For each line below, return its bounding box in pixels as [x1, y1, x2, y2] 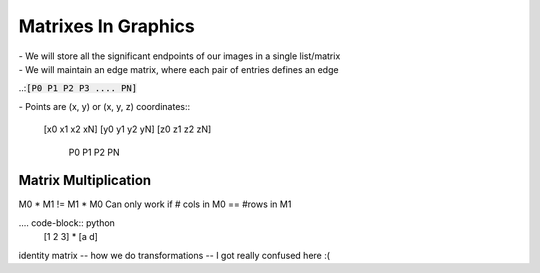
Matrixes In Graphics [18, 15, 195, 37]
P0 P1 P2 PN [68, 146, 120, 158]
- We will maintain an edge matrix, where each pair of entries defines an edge [18, 63, 339, 75]
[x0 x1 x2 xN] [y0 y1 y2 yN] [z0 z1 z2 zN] [43, 123, 212, 135]
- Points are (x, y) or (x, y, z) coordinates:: [18, 100, 191, 112]
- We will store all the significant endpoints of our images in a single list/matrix [18, 50, 341, 62]
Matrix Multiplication [18, 172, 152, 189]
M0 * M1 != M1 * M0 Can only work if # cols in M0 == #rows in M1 [18, 198, 292, 210]
